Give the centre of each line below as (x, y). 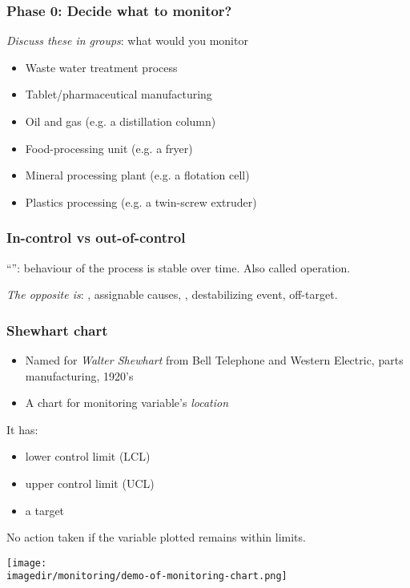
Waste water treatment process (101, 67)
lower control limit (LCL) (88, 456)
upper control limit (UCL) (90, 483)
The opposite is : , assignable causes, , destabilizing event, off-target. (172, 294)
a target (45, 510)
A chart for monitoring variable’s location (127, 403)
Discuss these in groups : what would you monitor (127, 40)
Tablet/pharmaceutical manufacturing (119, 94)
